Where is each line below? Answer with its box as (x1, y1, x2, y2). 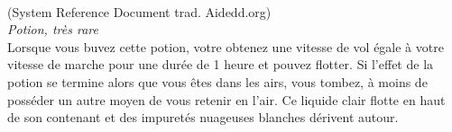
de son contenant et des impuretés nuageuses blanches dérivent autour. (7, 108, 399, 127)
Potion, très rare (7, 20, 98, 39)
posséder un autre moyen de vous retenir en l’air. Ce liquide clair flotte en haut (7, 90, 446, 109)
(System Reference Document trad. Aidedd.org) (7, 2, 272, 21)
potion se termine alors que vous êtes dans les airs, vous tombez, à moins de (7, 72, 428, 91)
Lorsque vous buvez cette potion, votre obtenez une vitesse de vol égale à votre (7, 37, 444, 56)
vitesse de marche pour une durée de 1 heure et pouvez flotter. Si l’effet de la (7, 55, 434, 74)
